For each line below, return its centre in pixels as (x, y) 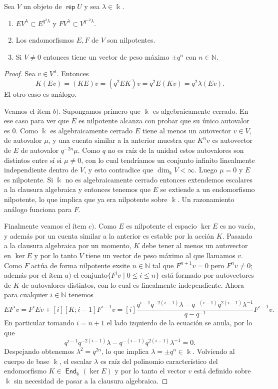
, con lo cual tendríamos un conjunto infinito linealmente (168, 160)
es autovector (232, 140)
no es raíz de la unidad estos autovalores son (176, 150)
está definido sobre (222, 371)
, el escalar (75, 361)
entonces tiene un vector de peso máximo (106, 56)
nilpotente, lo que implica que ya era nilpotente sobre (86, 199)
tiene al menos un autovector (186, 130)
